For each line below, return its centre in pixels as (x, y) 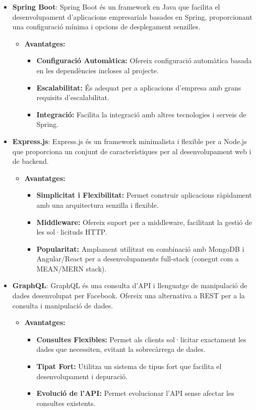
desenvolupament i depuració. (82, 376)
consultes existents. (66, 403)
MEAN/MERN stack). (72, 268)
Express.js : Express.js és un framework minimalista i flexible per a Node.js (130, 141)
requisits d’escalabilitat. (73, 97)
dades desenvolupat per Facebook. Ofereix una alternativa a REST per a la (129, 295)
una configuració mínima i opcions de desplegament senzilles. (106, 27)
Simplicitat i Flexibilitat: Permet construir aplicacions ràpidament (144, 195)
